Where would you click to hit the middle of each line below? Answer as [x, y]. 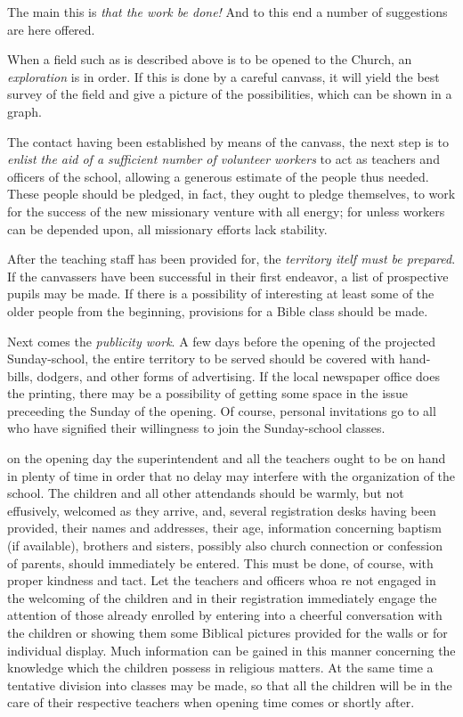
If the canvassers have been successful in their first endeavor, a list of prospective [228, 276]
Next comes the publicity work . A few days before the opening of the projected [222, 341]
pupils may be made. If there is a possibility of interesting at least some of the [221, 293]
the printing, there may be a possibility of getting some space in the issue [208, 393]
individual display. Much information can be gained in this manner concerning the [231, 650]
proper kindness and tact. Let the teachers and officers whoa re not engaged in [222, 580]
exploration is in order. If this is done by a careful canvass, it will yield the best [223, 76]
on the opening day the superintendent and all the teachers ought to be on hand [227, 458]
